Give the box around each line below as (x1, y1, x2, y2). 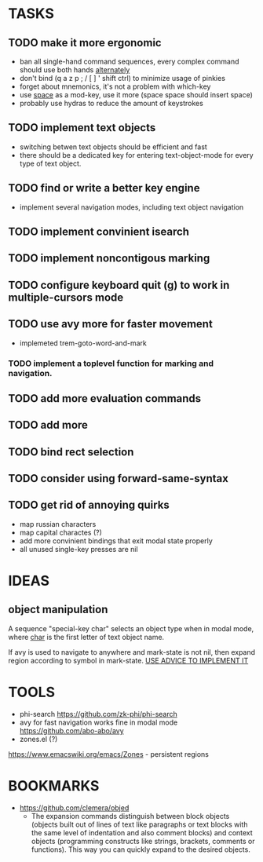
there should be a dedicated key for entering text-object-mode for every (19, 150, 254, 159)
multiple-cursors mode (8, 290, 124, 304)
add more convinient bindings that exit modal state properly (19, 535, 214, 546)
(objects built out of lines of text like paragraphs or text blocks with (31, 820, 248, 829)
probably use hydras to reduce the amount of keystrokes (19, 99, 204, 108)
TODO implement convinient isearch (8, 225, 190, 239)
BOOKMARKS (8, 777, 100, 795)
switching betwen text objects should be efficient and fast (19, 142, 208, 152)
